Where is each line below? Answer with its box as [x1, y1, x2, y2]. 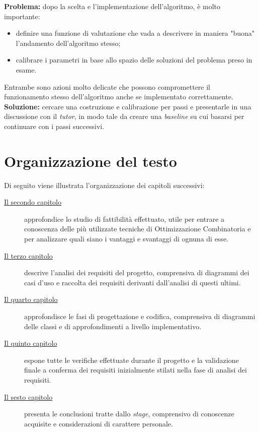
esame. [16, 64, 37, 75]
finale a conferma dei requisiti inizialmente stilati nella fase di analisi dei [24, 364, 247, 375]
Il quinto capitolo [4, 338, 57, 348]
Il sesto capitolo [4, 391, 53, 402]
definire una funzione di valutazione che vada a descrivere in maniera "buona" [16, 28, 255, 38]
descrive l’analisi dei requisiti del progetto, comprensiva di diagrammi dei [24, 267, 249, 278]
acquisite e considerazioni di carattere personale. [24, 418, 173, 428]
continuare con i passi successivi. [4, 120, 105, 131]
